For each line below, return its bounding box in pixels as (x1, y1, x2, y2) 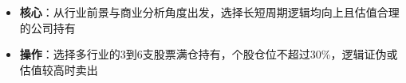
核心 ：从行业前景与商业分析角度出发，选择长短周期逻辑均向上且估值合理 (19, 4, 400, 20)
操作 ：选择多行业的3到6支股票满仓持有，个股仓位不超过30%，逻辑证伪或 (19, 46, 398, 62)
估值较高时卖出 (19, 61, 98, 77)
